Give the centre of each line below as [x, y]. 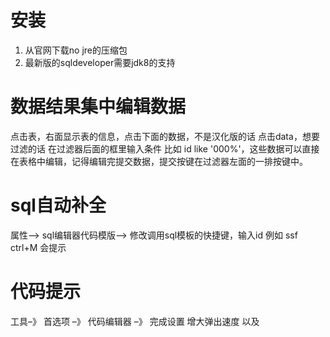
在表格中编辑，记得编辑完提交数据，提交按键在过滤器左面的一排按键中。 [159, 161]
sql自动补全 [58, 205]
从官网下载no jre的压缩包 [76, 50]
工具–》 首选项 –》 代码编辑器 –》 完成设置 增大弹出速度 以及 [135, 321]
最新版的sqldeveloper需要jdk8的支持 [100, 62]
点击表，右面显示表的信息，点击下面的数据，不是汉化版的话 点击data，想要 [165, 136]
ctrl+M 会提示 [38, 247]
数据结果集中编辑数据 [98, 107]
